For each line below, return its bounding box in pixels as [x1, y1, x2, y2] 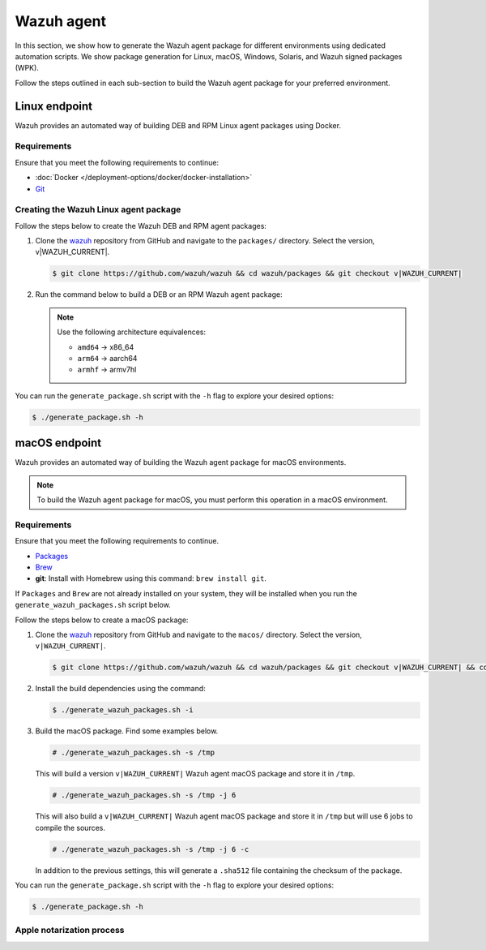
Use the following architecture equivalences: [57, 327, 207, 337]
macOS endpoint [15, 436, 102, 450]
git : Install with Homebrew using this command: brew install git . [35, 574, 267, 583]
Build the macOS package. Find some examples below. [35, 726, 219, 736]
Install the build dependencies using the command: [35, 684, 206, 694]
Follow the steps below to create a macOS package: [15, 615, 189, 625]
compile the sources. [35, 823, 105, 832]
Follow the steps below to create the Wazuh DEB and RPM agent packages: [15, 221, 267, 230]
